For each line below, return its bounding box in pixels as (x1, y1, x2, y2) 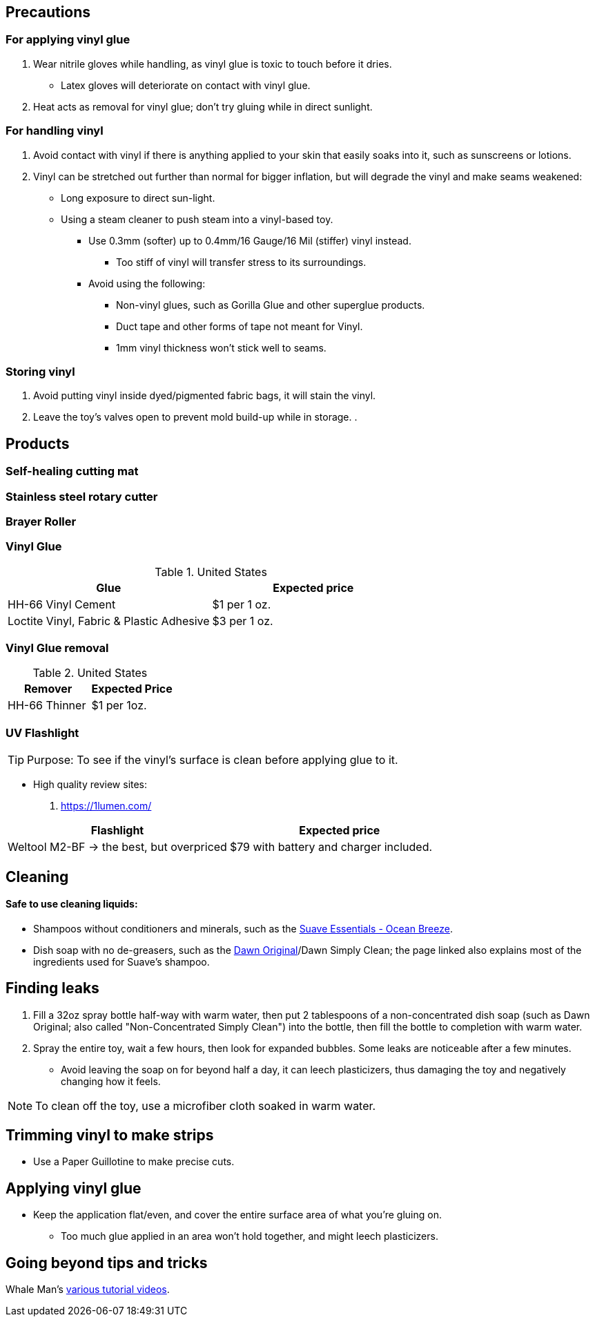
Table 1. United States (155, 564, 267, 579)
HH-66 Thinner (8, 698, 86, 713)
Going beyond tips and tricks (6, 1254, 208, 1272)
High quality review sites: (33, 778, 148, 791)
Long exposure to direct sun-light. (61, 191, 215, 204)
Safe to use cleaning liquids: (6, 898, 138, 910)
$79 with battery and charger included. (229, 840, 433, 854)
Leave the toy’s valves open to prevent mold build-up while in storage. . (33, 411, 358, 423)
